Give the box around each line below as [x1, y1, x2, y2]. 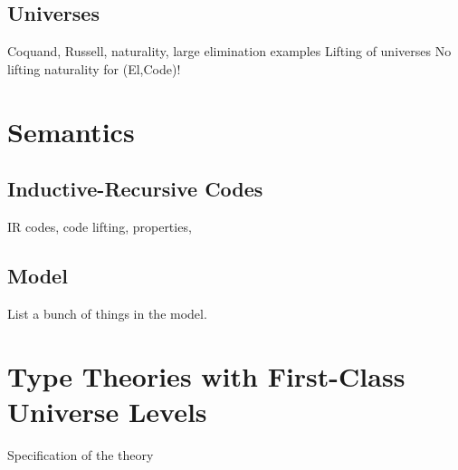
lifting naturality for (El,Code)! [7, 59, 181, 78]
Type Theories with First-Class [7, 357, 406, 394]
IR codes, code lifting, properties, [7, 216, 192, 235]
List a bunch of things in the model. [7, 303, 207, 322]
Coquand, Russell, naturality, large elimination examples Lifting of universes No [7, 42, 452, 61]
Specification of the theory [7, 445, 154, 464]
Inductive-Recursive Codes [7, 175, 263, 203]
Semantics [7, 112, 135, 149]
